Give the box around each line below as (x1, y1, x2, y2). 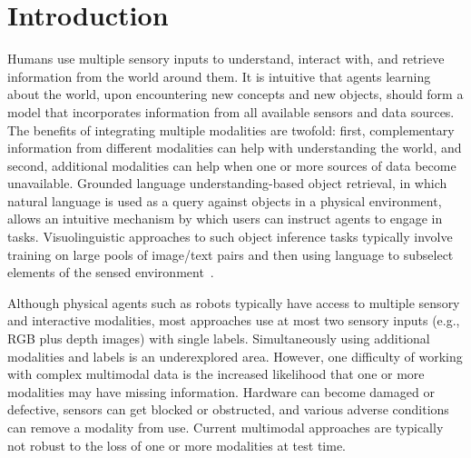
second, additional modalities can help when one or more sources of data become (7, 155, 456, 174)
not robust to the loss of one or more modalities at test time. (7, 435, 347, 454)
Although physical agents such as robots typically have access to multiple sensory (7, 293, 460, 312)
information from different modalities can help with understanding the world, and (7, 138, 462, 157)
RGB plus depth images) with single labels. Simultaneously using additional (7, 329, 430, 348)
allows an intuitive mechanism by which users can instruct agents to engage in (7, 209, 443, 228)
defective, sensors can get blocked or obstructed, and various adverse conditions (7, 400, 449, 419)
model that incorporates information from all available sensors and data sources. (7, 102, 455, 121)
